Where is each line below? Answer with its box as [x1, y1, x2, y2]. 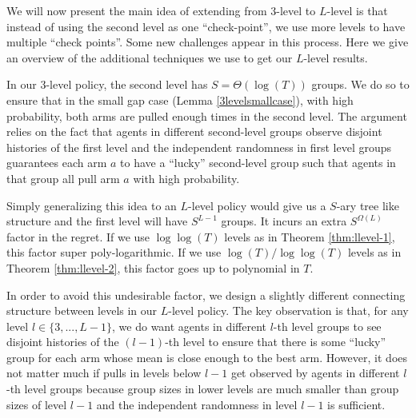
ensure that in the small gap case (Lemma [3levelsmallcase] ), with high [6, 91, 354, 108]
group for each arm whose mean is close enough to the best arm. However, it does [6, 348, 408, 365]
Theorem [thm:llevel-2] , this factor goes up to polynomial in [6, 259, 300, 276]
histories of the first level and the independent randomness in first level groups [6, 138, 392, 155]
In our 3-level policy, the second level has [6, 76, 208, 93]
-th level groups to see [273, 317, 382, 334]
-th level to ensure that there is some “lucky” [165, 333, 386, 350]
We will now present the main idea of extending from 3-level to [6, 2, 316, 18]
